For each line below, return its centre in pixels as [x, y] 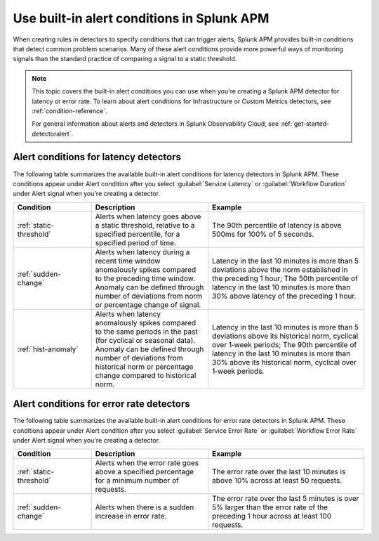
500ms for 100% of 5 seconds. [263, 234]
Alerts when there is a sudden [145, 507]
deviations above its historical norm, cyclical [285, 336]
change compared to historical [146, 375]
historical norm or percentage [144, 367]
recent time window [128, 261]
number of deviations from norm [149, 296]
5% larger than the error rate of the [270, 507]
